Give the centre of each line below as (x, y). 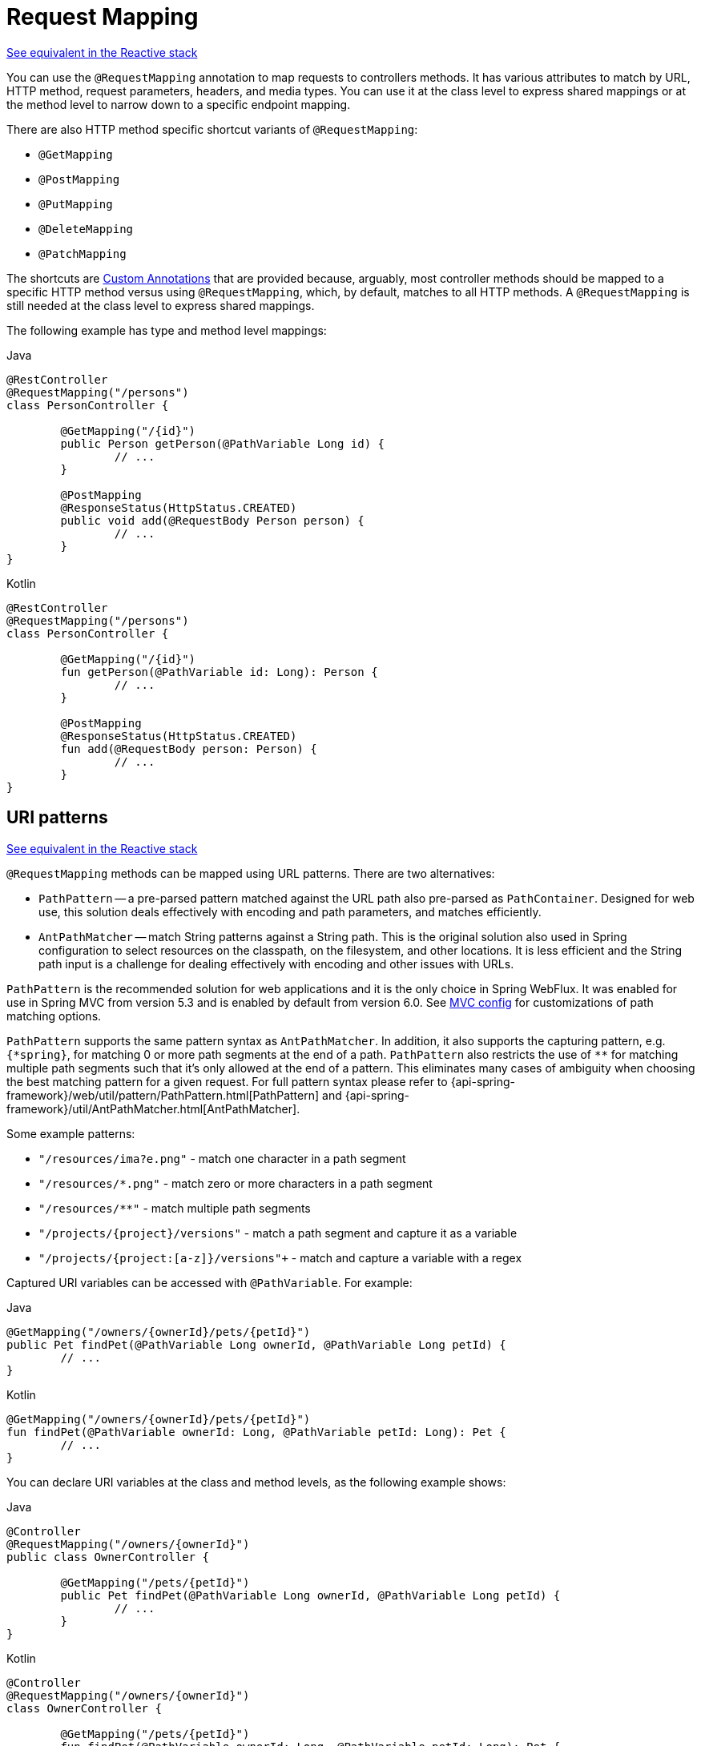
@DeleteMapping (86, 229)
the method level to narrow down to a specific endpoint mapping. (179, 104)
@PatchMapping (83, 253)
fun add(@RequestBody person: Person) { (189, 748)
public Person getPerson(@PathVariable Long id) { (223, 443)
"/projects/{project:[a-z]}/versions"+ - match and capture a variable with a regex (280, 1257)
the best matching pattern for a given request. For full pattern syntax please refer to (227, 1081)
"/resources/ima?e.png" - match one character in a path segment (222, 1158)
